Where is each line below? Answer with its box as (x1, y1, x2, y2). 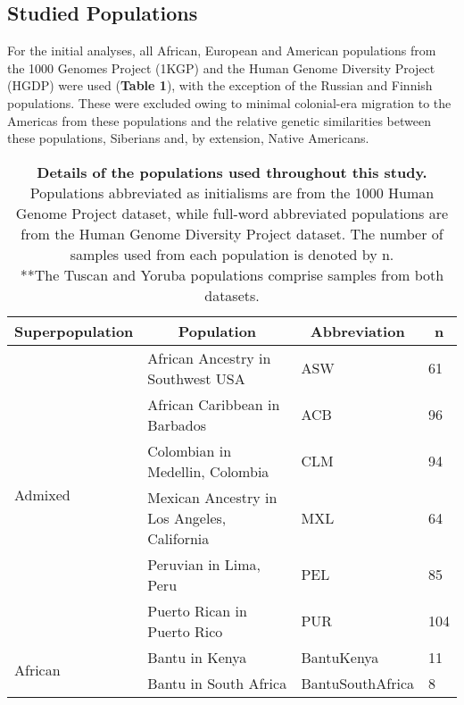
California (147, 527, 210, 549)
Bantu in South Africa (147, 672, 287, 693)
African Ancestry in (147, 347, 271, 368)
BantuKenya (301, 646, 379, 667)
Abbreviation (310, 320, 405, 341)
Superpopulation (14, 320, 134, 341)
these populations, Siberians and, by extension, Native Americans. (7, 129, 369, 147)
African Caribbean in (147, 393, 280, 415)
